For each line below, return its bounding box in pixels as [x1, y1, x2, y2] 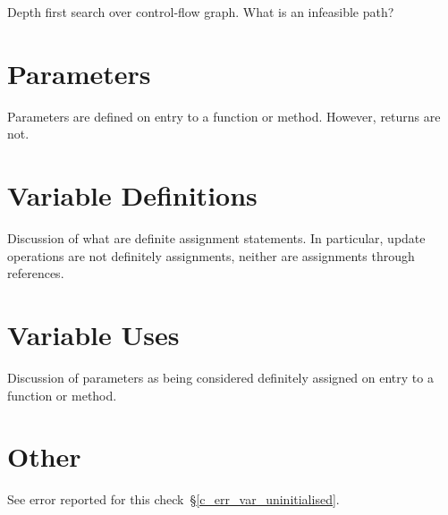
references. [7, 264, 64, 283]
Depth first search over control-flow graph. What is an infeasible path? [7, 3, 394, 21]
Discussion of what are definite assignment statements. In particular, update [7, 229, 426, 248]
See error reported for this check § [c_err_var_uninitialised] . [7, 490, 340, 509]
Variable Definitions [7, 177, 258, 214]
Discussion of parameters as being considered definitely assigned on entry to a [7, 367, 434, 386]
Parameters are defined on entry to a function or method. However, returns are [7, 106, 441, 125]
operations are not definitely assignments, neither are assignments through [7, 246, 415, 265]
